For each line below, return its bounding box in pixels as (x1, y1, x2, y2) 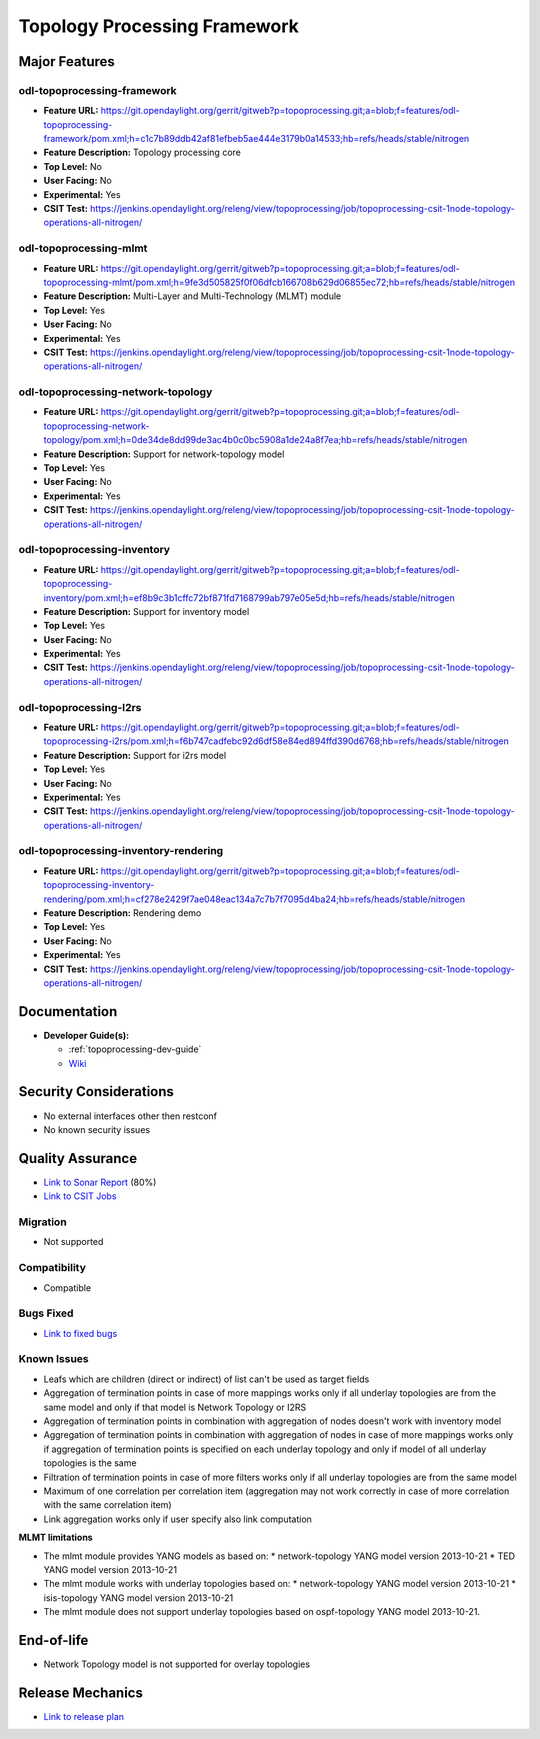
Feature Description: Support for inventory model (43, 605, 250, 617)
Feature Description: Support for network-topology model (43, 448, 285, 460)
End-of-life (18, 1631, 89, 1649)
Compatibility (18, 1261, 87, 1275)
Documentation (18, 1003, 118, 1020)
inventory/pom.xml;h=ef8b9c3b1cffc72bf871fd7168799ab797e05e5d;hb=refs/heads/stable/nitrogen (43, 591, 455, 604)
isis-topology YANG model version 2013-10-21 (43, 1591, 234, 1604)
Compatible (43, 1281, 92, 1294)
